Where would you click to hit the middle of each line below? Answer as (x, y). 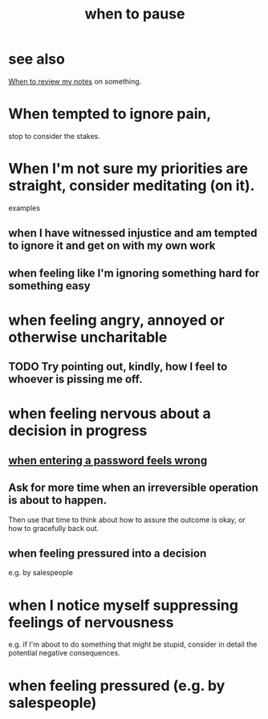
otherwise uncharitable (88, 337)
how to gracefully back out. (54, 528)
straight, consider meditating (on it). (132, 186)
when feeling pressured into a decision (108, 553)
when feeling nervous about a (110, 414)
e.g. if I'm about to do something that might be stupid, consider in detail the (133, 644)
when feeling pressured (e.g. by (117, 686)
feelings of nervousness (91, 622)
